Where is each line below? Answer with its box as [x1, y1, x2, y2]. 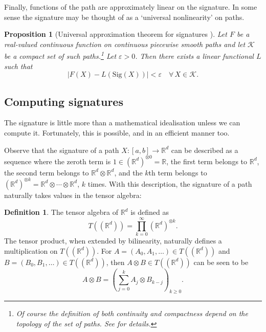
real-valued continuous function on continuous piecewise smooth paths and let [4, 38, 246, 49]
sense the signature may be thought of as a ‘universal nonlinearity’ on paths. [4, 11, 245, 22]
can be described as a [171, 144, 238, 155]
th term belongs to [148, 167, 207, 178]
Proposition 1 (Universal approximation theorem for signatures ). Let [4, 29, 227, 39]
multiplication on [4, 245, 58, 256]
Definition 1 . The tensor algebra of [4, 207, 118, 217]
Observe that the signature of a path [4, 144, 119, 155]
